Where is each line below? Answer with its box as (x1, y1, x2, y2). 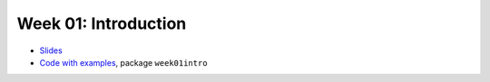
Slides (39, 45, 63, 56)
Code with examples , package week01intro (39, 57, 208, 68)
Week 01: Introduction (16, 14, 187, 33)
